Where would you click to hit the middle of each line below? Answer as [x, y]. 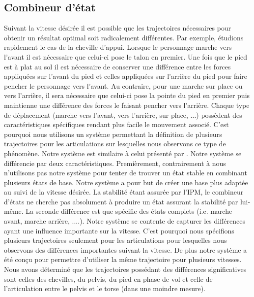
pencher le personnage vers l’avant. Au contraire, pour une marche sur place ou [123, 85]
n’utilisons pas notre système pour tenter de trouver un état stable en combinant [126, 173]
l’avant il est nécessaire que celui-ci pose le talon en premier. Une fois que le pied [126, 56]
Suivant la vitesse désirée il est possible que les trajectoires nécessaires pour [118, 28]
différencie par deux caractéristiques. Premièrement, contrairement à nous [115, 163]
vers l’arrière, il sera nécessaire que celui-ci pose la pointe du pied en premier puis [127, 95]
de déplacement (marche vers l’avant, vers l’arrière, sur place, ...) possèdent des [123, 115]
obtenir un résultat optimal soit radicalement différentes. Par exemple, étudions [124, 37]
